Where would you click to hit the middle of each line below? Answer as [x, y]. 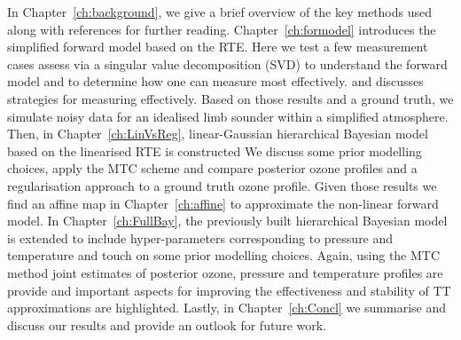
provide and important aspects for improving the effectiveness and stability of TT [229, 290]
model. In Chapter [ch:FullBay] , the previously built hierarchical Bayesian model [227, 221]
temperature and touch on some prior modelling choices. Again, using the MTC [224, 255]
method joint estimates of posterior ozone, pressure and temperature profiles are [225, 272]
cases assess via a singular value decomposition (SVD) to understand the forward [227, 63]
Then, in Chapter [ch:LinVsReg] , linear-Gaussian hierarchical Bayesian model [218, 134]
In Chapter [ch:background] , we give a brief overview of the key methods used [220, 12]
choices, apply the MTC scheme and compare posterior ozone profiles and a [212, 168]
